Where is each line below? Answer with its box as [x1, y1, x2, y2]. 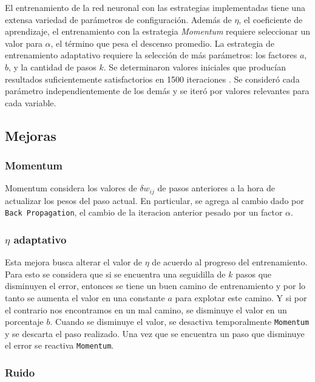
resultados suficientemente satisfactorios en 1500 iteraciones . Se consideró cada [5, 72, 300, 85]
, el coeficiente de [239, 13, 303, 26]
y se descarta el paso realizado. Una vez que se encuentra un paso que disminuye [5, 327, 305, 339]
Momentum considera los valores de [5, 182, 137, 194]
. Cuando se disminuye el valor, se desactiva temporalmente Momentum [50, 315, 310, 328]
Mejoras [5, 126, 56, 145]
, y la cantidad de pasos [8, 60, 97, 73]
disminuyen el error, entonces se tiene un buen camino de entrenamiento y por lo [5, 279, 306, 292]
